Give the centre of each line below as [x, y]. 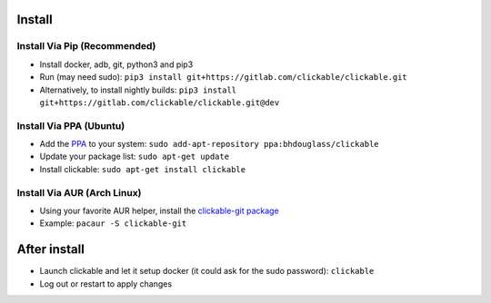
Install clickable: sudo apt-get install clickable [142, 169]
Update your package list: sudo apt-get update [135, 156]
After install [51, 249]
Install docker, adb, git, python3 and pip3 [116, 64]
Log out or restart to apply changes [106, 283]
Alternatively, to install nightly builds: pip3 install [138, 90]
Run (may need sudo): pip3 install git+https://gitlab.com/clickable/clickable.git [224, 77]
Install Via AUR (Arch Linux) [79, 192]
